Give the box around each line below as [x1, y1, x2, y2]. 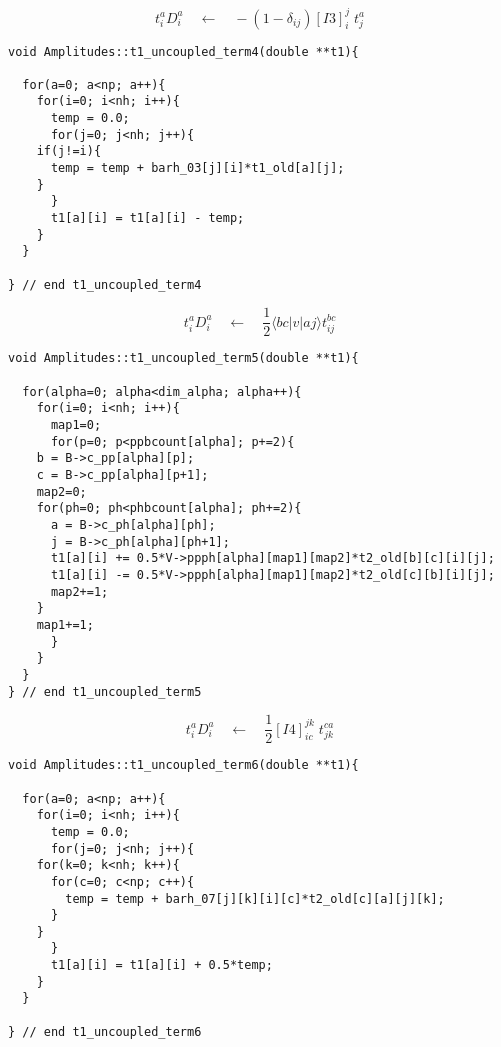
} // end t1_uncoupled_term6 [8, 1024, 202, 1039]
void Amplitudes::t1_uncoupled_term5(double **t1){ [8, 351, 359, 366]
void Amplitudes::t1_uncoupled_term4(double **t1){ [8, 44, 359, 59]
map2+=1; [50, 584, 109, 599]
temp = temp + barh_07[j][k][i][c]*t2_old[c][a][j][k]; [65, 891, 445, 906]
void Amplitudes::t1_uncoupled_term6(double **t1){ [8, 758, 359, 773]
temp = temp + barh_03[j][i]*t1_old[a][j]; [50, 161, 345, 176]
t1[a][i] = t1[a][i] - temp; [50, 211, 245, 226]
